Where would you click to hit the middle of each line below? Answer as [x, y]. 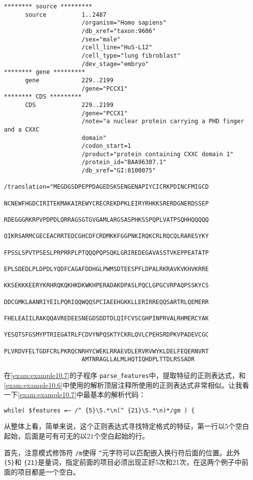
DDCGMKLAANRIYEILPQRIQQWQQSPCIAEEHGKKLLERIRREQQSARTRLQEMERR [107, 302]
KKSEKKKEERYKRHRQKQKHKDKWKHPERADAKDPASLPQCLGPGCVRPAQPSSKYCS [107, 286]
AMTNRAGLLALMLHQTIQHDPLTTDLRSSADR [138, 360]
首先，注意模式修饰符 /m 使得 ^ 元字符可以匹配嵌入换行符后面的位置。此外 [122, 452]
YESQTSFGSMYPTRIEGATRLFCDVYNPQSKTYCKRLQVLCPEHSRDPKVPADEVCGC [107, 335]
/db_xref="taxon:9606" [119, 31]
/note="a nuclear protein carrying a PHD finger [163, 121]
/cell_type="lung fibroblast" [131, 55]
